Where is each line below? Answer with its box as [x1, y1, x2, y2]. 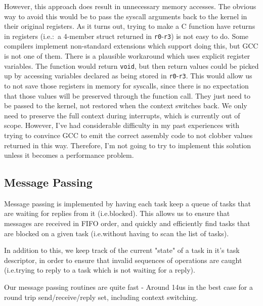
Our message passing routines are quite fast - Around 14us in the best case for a [4, 282, 253, 292]
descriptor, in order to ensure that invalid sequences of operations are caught [4, 254, 242, 265]
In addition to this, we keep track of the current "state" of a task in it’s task [4, 245, 240, 255]
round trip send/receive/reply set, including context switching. [4, 291, 198, 302]
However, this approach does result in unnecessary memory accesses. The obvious [4, 1, 256, 11]
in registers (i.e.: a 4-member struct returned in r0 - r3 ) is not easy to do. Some [4, 30, 249, 41]
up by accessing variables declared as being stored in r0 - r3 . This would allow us [4, 70, 252, 81]
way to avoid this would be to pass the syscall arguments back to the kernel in [4, 11, 247, 21]
